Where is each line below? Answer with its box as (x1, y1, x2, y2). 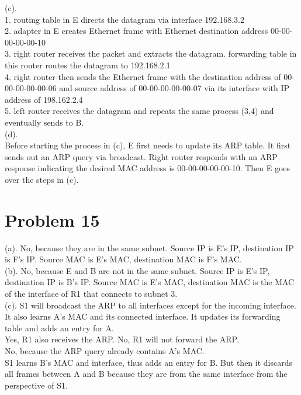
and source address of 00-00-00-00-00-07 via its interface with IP (59, 82, 290, 94)
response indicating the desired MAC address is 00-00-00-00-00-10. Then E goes (5, 162, 290, 174)
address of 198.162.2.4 (5, 93, 83, 105)
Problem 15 (5, 207, 100, 231)
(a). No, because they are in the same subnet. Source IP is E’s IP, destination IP (5, 241, 294, 254)
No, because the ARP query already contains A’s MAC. (5, 344, 205, 356)
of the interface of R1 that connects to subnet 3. (5, 287, 178, 299)
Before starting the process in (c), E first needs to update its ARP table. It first (5, 139, 291, 151)
